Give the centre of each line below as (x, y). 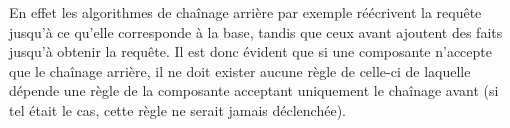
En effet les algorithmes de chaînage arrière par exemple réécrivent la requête (245, 12)
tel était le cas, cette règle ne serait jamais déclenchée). (177, 109)
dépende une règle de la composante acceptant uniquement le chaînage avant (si (254, 90)
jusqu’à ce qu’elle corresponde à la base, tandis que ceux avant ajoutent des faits (256, 31)
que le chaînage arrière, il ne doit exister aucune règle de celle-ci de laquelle (240, 70)
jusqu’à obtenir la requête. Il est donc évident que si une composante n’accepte (250, 51)
